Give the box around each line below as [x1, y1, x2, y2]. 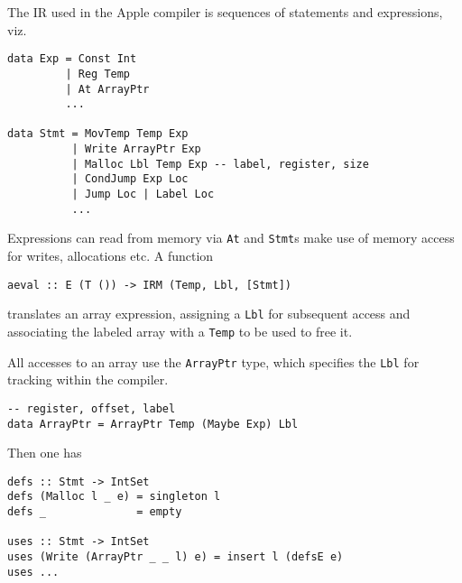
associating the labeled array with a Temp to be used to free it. [7, 321, 353, 340]
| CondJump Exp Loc [71, 172, 189, 186]
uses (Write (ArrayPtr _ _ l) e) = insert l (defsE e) [7, 551, 344, 564]
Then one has [7, 443, 82, 462]
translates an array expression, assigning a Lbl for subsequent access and [7, 304, 411, 323]
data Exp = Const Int [7, 52, 137, 66]
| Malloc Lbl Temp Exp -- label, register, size [71, 157, 369, 171]
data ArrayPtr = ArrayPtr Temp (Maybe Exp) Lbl [7, 417, 299, 430]
